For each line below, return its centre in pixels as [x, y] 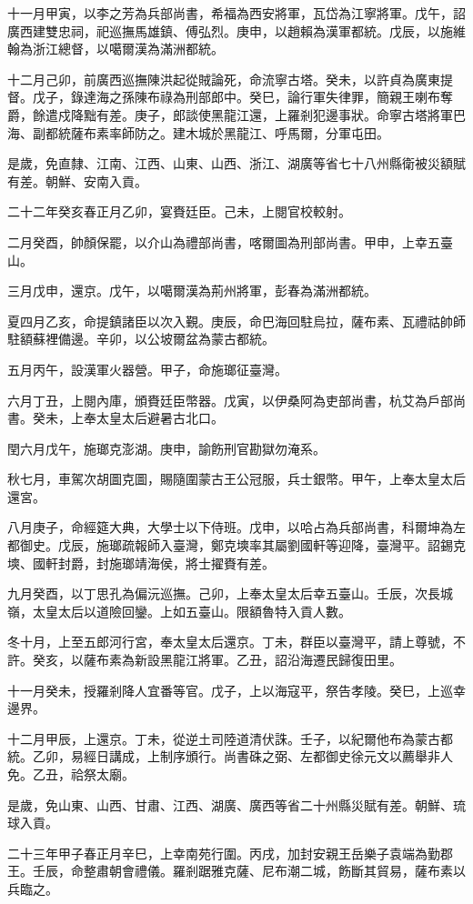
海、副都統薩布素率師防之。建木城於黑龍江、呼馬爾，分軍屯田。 [198, 132]
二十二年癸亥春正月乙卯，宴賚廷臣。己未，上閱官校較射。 [179, 211]
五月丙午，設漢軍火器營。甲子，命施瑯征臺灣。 [147, 369]
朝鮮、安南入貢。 [96, 181]
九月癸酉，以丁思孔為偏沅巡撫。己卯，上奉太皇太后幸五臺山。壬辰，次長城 [230, 593]
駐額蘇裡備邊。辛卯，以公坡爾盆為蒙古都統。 [141, 339]
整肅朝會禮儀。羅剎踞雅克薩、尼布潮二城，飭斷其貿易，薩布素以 [274, 871]
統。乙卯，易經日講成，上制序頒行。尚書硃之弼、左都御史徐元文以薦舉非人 [230, 756]
